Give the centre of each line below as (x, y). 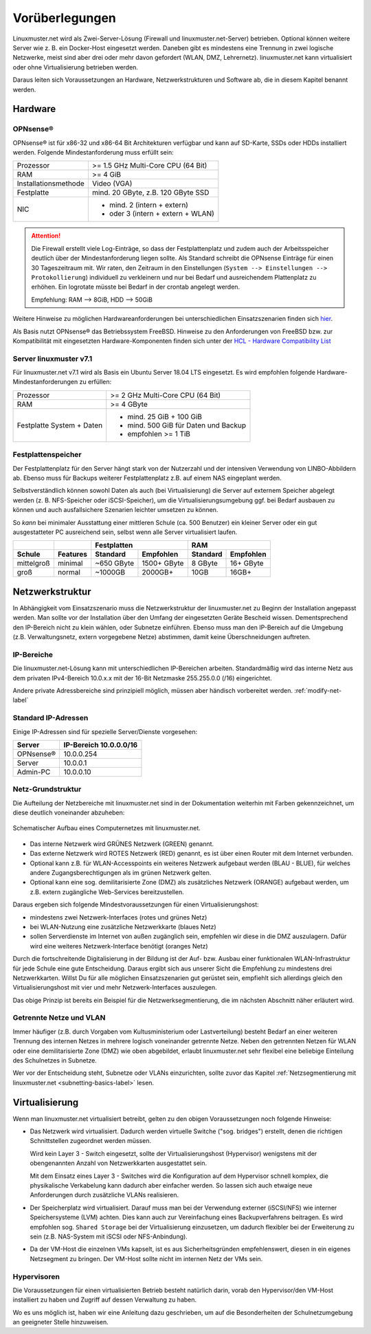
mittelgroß (34, 564)
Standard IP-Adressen (50, 718)
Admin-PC (34, 772)
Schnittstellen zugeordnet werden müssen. (90, 1141)
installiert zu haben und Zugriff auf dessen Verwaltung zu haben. (105, 1300)
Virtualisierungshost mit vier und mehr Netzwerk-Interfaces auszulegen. (115, 988)
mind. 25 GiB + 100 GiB (165, 416)
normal (69, 572)
